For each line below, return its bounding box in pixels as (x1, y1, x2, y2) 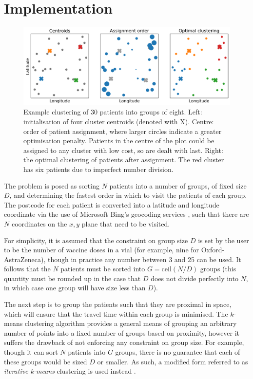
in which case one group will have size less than (4, 283, 146, 293)
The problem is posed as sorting (4, 180, 99, 190)
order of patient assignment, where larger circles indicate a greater (23, 126, 222, 136)
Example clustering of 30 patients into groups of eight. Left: (23, 107, 202, 117)
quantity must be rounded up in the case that (4, 273, 141, 283)
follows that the (4, 264, 51, 274)
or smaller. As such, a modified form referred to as (97, 356, 248, 366)
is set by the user (198, 235, 249, 245)
